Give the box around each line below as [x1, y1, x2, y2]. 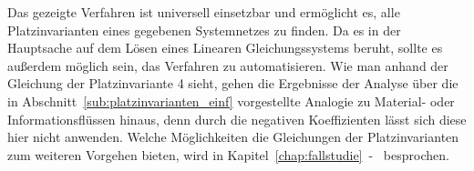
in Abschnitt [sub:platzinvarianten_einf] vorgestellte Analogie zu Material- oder [7, 91, 455, 110]
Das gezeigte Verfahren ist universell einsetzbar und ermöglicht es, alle [7, 3, 400, 21]
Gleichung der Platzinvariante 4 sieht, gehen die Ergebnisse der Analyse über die [7, 74, 459, 93]
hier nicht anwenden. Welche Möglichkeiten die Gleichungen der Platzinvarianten [7, 127, 459, 146]
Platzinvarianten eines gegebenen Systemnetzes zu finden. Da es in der [7, 20, 401, 39]
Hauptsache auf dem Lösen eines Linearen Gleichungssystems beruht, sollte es [7, 38, 443, 57]
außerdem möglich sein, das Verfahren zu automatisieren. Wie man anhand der [7, 55, 448, 75]
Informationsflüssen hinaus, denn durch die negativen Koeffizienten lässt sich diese [7, 109, 467, 128]
